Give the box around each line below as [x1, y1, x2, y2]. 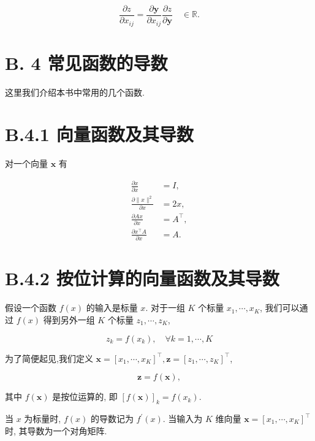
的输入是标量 [86, 301, 138, 314]
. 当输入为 [162, 412, 203, 424]
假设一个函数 [5, 301, 56, 314]
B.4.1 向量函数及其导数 [5, 121, 194, 147]
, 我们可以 [259, 301, 300, 314]
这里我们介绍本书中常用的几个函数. [5, 85, 145, 98]
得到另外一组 [43, 313, 95, 326]
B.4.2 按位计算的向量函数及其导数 [5, 266, 279, 291]
